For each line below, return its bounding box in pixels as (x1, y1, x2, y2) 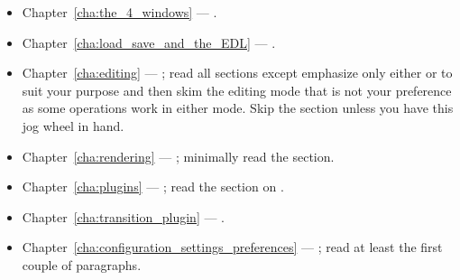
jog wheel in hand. (22, 116, 124, 135)
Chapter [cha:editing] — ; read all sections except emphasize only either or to (22, 63, 453, 82)
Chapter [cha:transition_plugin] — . (22, 207, 225, 226)
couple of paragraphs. (22, 255, 142, 274)
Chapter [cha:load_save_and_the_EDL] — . (22, 33, 276, 51)
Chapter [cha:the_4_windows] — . (22, 3, 217, 21)
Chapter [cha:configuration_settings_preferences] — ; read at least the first (22, 238, 443, 257)
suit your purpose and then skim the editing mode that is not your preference (22, 80, 452, 99)
